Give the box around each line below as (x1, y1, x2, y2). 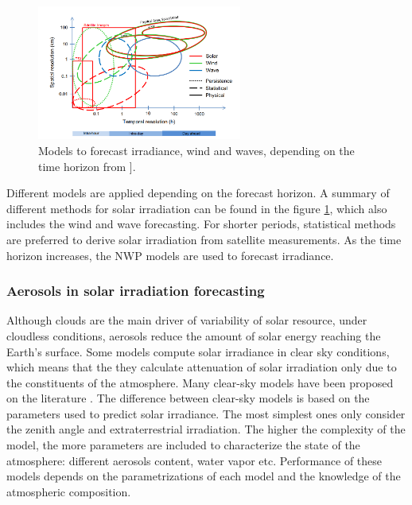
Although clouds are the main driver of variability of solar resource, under (6, 312, 367, 328)
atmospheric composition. (6, 483, 131, 499)
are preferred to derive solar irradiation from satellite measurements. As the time (6, 231, 402, 247)
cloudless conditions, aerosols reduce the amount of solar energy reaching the (6, 327, 381, 344)
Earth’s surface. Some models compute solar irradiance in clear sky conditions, (6, 343, 390, 359)
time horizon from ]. (38, 157, 136, 174)
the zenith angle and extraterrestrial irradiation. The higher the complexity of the (6, 421, 406, 437)
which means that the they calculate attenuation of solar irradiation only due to (6, 359, 397, 375)
